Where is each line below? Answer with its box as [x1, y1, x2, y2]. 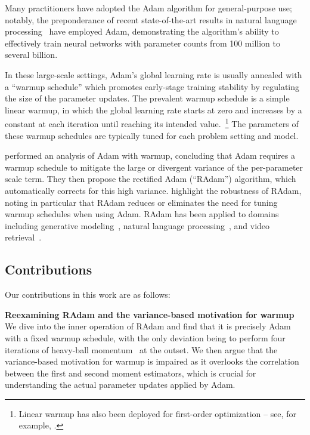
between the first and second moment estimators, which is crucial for [5, 366, 256, 379]
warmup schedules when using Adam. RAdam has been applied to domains [5, 208, 279, 220]
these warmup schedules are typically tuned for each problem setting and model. [5, 129, 299, 141]
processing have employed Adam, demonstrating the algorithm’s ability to [5, 25, 279, 38]
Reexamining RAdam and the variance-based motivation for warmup [5, 308, 294, 320]
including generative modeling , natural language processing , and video [5, 219, 270, 232]
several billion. [5, 48, 58, 61]
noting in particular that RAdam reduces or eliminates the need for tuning [5, 196, 278, 208]
